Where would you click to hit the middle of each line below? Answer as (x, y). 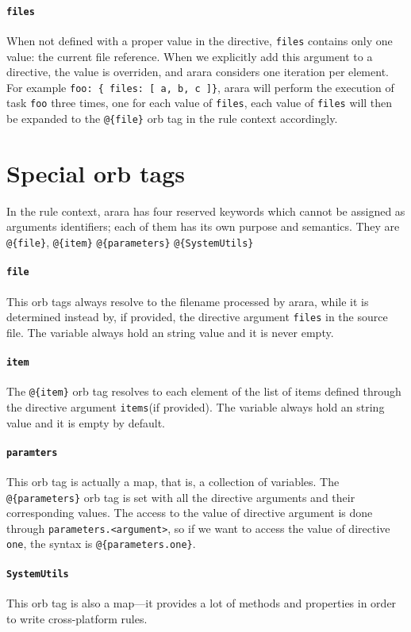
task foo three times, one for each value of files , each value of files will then (200, 103)
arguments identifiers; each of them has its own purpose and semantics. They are (203, 226)
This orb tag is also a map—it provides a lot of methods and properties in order (202, 602)
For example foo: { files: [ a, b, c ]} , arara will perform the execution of (200, 87)
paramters (32, 452)
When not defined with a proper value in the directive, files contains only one (200, 40)
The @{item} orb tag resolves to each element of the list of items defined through (204, 391)
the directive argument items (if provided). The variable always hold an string (196, 406)
